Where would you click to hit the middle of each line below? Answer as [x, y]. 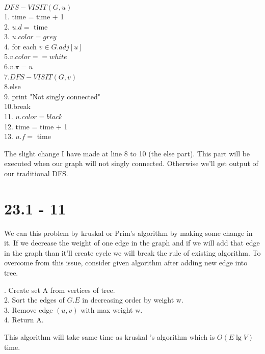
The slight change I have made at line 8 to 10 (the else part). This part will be [127, 153]
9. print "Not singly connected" [52, 96]
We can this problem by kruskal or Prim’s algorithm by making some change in [128, 233]
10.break [17, 106]
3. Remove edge [29, 309]
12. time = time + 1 [36, 126]
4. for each [20, 46]
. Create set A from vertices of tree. [60, 290]
